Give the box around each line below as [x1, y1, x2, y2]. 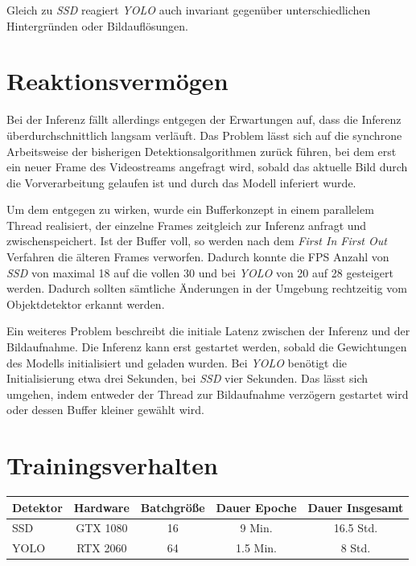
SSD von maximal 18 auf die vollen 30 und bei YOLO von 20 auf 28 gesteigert [6, 264, 393, 281]
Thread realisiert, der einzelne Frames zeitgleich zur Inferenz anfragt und [6, 216, 367, 233]
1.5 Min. [236, 539, 278, 556]
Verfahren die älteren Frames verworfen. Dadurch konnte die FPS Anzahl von [6, 248, 389, 265]
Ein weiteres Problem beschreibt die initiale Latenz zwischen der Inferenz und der [6, 322, 410, 339]
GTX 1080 [76, 519, 128, 536]
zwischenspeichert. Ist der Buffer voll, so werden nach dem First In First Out [6, 232, 387, 249]
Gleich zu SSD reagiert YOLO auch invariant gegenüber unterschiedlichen [6, 2, 371, 18]
